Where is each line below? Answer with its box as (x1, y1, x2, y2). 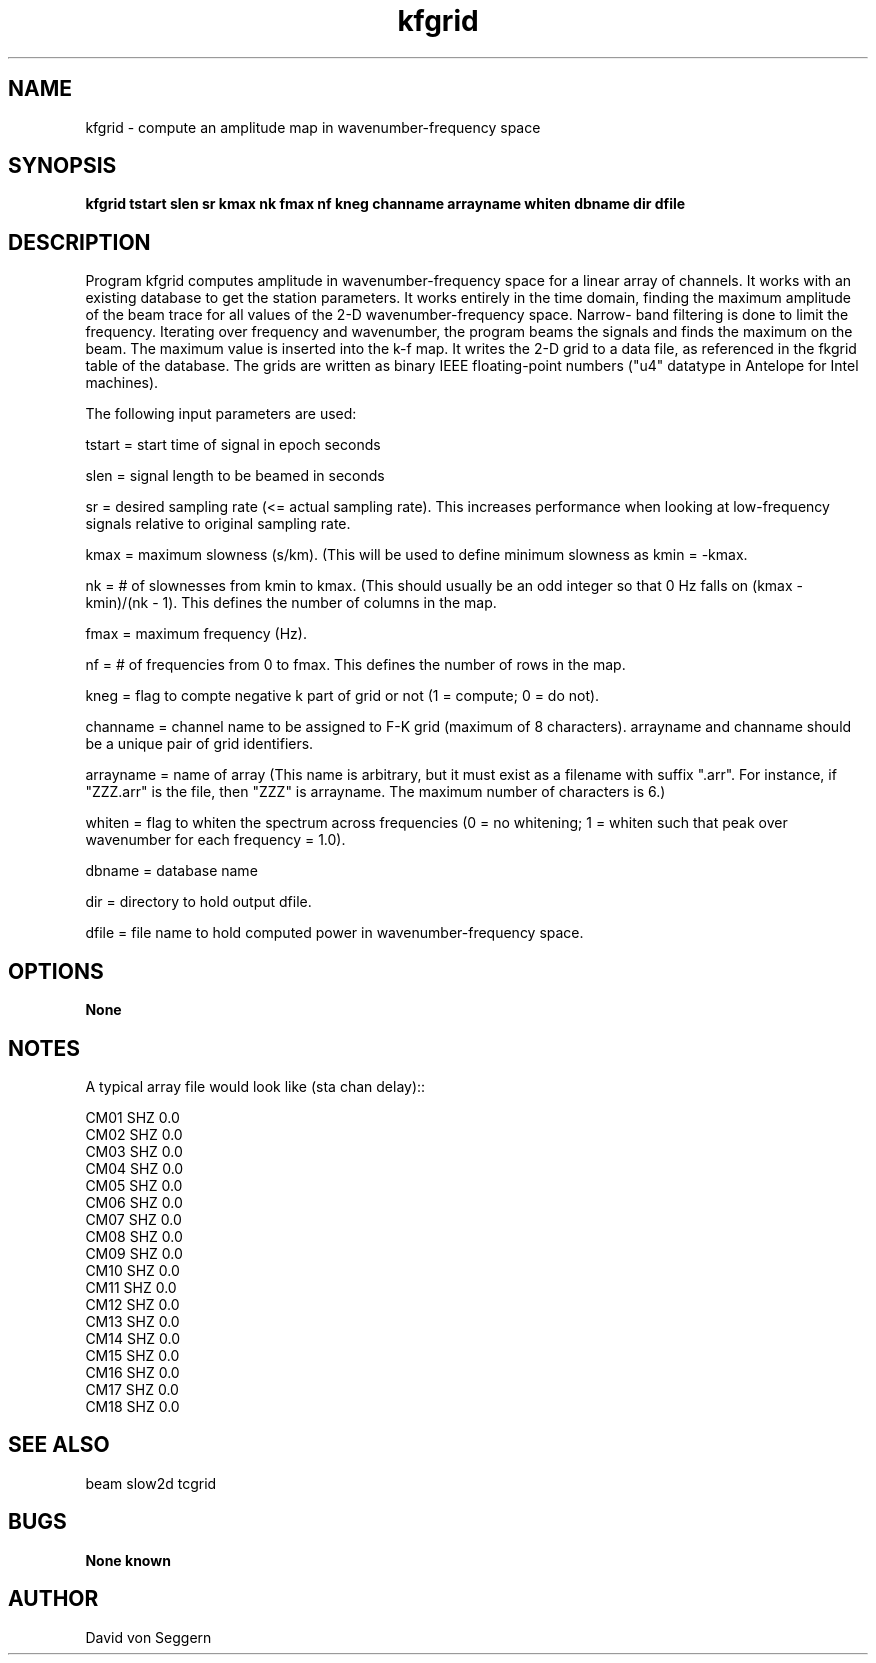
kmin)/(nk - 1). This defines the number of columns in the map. (85, 594, 497, 612)
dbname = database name (85, 862, 258, 880)
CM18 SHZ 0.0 (85, 1397, 180, 1415)
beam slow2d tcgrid (85, 1474, 217, 1492)
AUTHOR (8, 1586, 99, 1612)
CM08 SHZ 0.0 (85, 1227, 183, 1245)
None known (85, 1551, 171, 1569)
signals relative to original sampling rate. (85, 515, 351, 533)
